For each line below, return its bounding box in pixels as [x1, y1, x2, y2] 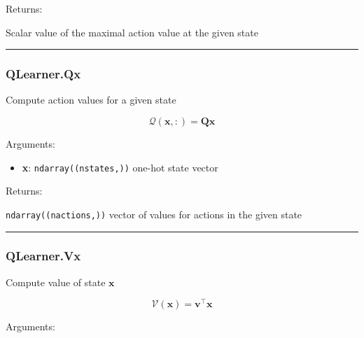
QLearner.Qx [6, 65, 81, 83]
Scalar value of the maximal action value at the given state [6, 24, 258, 39]
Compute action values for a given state [6, 92, 176, 107]
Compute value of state [6, 274, 106, 289]
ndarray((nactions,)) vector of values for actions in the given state [6, 206, 302, 221]
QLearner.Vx [6, 247, 81, 265]
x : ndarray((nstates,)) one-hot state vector [22, 160, 218, 174]
